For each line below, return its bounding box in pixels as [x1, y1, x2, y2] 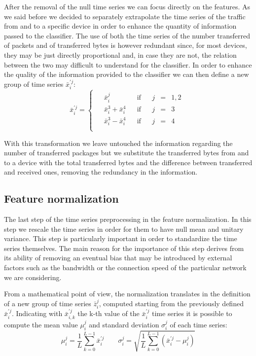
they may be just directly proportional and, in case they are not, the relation [4, 49, 237, 60]
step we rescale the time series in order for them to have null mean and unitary [4, 223, 244, 234]
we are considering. [4, 272, 62, 282]
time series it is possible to [152, 308, 232, 319]
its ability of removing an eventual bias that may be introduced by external [4, 252, 232, 263]
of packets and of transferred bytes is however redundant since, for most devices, [4, 40, 247, 50]
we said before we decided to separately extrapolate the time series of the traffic [4, 11, 246, 21]
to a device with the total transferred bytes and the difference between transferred [4, 157, 253, 167]
